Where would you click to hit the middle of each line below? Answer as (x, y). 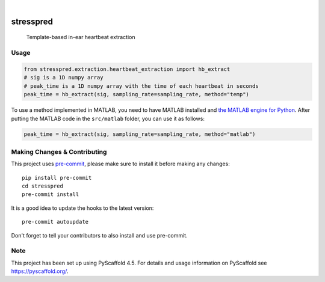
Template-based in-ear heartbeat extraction (81, 37)
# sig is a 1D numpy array (63, 78)
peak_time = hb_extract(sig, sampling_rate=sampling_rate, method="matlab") (140, 134)
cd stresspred (42, 186)
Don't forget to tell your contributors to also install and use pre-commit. (99, 235)
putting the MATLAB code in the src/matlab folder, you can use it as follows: (108, 118)
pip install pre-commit (57, 178)
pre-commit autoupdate (55, 222)
